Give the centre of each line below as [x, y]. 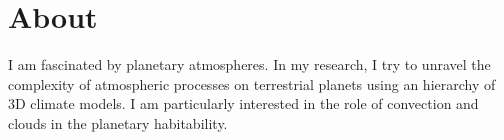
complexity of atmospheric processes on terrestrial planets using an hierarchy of [252, 83]
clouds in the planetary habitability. [118, 122]
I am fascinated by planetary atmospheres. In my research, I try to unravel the [249, 64]
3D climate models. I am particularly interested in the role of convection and [243, 103]
